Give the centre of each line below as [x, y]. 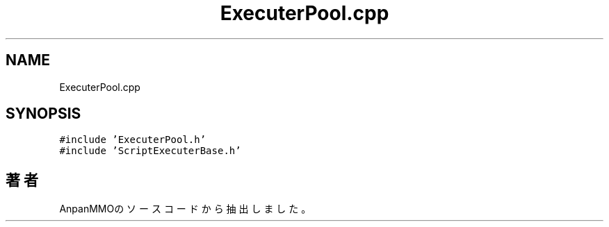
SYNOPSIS [43, 114]
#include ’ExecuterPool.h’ [133, 140]
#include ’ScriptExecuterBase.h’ [150, 151]
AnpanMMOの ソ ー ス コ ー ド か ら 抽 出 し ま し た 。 [185, 209]
